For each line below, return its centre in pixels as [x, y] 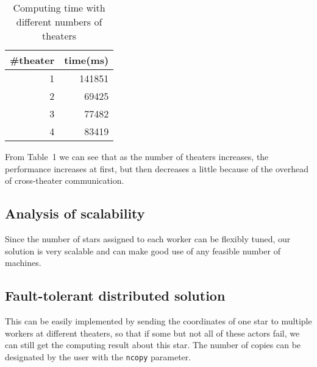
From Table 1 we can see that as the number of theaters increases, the [137, 156]
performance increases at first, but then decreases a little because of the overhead [157, 168]
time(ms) [87, 60]
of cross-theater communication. [65, 180]
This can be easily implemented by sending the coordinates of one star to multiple [158, 320]
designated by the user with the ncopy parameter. [98, 356]
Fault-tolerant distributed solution [115, 295]
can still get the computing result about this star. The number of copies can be [153, 345]
